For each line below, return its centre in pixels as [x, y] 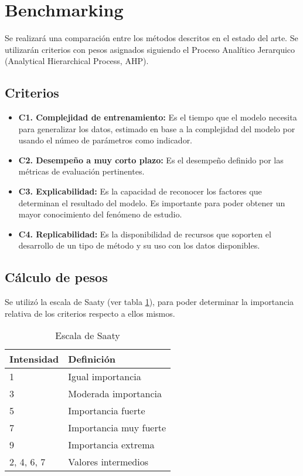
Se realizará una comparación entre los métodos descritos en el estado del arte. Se [151, 38]
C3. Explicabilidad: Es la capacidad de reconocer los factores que [140, 191]
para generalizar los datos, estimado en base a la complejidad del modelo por [157, 128]
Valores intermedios [108, 462]
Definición [92, 359]
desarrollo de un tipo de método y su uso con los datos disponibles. [139, 245]
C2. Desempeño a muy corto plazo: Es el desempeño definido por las [151, 160]
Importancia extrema [111, 445]
